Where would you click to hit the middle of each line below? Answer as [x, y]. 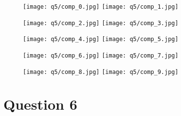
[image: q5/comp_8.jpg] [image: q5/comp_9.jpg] [101, 72]
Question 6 [40, 104]
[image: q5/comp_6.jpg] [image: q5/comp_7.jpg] [101, 55]
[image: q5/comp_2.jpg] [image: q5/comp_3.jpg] [101, 23]
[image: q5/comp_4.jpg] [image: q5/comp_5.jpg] [101, 39]
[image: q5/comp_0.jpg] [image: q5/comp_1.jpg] [101, 7]
